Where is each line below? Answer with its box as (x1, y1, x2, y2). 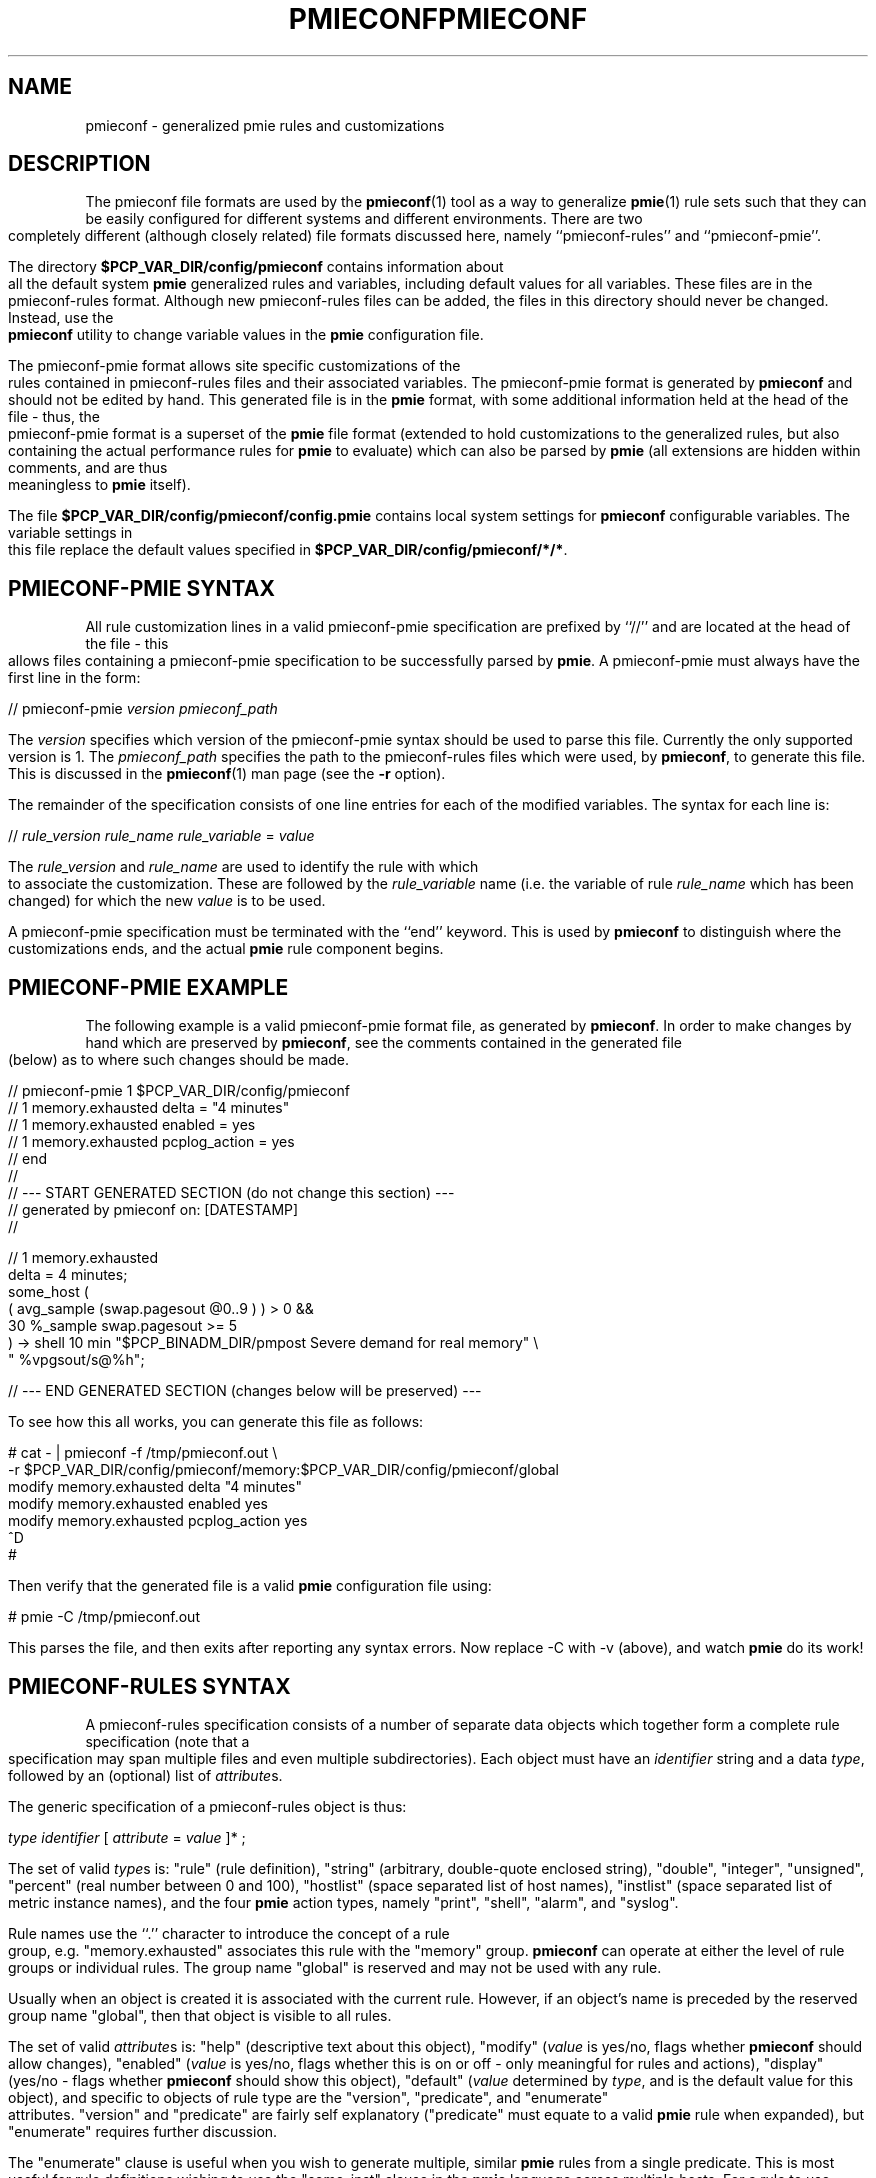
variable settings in (8, 524, 133, 542)
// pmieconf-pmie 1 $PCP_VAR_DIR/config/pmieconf (8, 1082, 350, 1100)
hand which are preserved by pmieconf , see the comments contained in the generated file (85, 1034, 683, 1052)
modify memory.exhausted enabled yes (8, 1495, 268, 1513)
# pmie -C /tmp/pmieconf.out (8, 1608, 200, 1626)
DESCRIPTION (8, 151, 151, 177)
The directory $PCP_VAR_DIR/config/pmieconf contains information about (8, 258, 504, 276)
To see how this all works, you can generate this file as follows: (8, 1413, 424, 1431)
